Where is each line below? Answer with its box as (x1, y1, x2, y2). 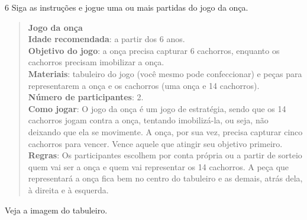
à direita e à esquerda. (28, 183, 109, 196)
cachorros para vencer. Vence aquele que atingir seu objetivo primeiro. (28, 137, 283, 149)
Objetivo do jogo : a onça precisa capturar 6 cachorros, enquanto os (28, 44, 280, 56)
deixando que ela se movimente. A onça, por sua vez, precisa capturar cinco (28, 125, 303, 138)
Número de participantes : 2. (28, 91, 144, 103)
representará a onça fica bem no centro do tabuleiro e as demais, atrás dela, (28, 172, 303, 184)
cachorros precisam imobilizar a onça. (28, 56, 164, 68)
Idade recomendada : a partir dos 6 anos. (28, 33, 185, 45)
